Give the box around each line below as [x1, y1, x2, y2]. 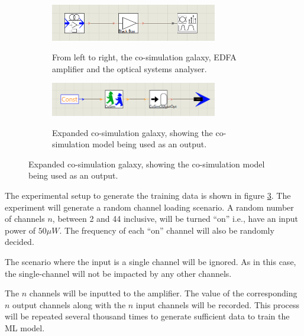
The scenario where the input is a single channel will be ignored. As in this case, [5, 256, 296, 268]
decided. [5, 235, 34, 248]
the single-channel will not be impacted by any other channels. [5, 267, 232, 279]
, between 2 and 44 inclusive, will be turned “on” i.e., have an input [52, 212, 298, 225]
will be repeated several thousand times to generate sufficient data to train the [5, 310, 290, 322]
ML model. [5, 322, 45, 334]
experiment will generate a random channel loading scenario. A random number [5, 201, 294, 213]
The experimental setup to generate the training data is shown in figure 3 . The [5, 189, 291, 202]
